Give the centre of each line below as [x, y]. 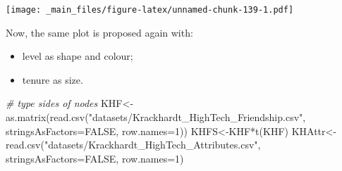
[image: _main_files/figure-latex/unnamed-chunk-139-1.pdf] [150, 10]
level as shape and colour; [78, 56]
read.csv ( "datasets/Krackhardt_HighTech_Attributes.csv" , [133, 145]
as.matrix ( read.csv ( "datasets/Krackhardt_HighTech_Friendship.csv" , [156, 117]
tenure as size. [53, 79]
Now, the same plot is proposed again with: [99, 32]
